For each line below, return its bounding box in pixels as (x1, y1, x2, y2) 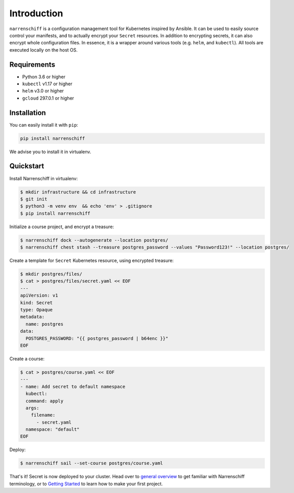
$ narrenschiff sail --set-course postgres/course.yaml (20, 460, 163, 466)
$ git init (20, 196, 47, 202)
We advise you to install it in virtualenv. (9, 149, 91, 155)
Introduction (9, 8, 63, 19)
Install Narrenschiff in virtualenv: (9, 175, 78, 181)
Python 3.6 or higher (22, 73, 66, 80)
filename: (31, 412, 56, 418)
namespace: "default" (26, 427, 80, 432)
